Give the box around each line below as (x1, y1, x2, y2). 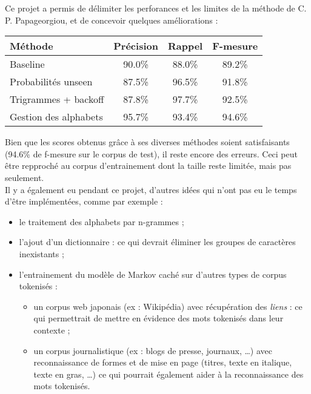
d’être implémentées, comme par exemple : (5, 195, 163, 208)
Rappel (167, 39, 203, 53)
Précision (113, 39, 158, 53)
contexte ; (33, 323, 70, 336)
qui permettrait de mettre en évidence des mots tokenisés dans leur (33, 312, 284, 324)
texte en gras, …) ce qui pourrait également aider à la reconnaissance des (33, 367, 304, 380)
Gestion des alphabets (10, 110, 103, 124)
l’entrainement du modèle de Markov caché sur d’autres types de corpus (19, 268, 287, 280)
